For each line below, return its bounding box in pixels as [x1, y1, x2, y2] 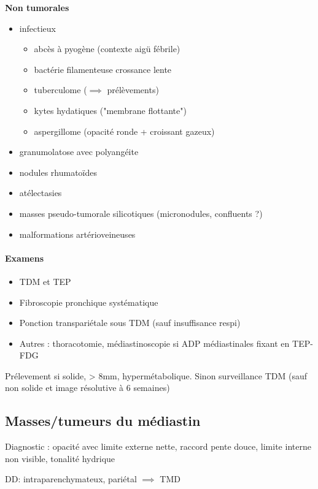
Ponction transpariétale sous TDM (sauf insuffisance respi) [19, 316, 241, 329]
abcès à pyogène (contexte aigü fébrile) [34, 42, 180, 55]
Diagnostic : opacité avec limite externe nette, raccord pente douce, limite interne [5, 440, 311, 453]
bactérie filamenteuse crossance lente [34, 63, 172, 75]
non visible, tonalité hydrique [5, 452, 115, 464]
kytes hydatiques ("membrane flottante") [34, 104, 187, 116]
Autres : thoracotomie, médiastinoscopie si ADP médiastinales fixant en [19, 336, 290, 349]
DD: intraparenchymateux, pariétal [5, 472, 137, 485]
